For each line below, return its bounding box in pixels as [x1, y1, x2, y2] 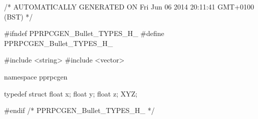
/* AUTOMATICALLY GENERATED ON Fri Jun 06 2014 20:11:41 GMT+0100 [4, 1, 254, 11]
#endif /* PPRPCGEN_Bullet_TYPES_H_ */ [4, 105, 155, 115]
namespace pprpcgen [4, 71, 68, 81]
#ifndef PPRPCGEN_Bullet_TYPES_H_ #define [4, 28, 164, 38]
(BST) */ [4, 11, 33, 21]
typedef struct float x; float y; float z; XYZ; [4, 88, 138, 98]
